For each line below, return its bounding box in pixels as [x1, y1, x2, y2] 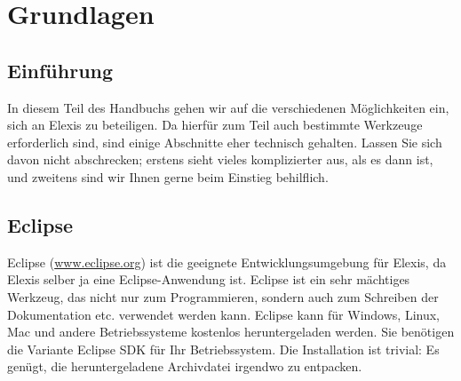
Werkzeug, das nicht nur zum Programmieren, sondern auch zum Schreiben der [7, 287, 439, 306]
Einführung [7, 56, 114, 83]
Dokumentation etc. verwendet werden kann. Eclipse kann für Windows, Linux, [7, 305, 441, 323]
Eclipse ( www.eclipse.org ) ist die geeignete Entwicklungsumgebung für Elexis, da [7, 252, 447, 271]
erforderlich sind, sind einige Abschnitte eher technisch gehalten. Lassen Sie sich [7, 132, 442, 151]
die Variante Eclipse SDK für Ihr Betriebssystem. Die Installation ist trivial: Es [7, 339, 440, 358]
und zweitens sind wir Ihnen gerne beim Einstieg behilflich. [7, 167, 329, 186]
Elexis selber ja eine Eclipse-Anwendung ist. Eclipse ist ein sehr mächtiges [7, 270, 410, 289]
